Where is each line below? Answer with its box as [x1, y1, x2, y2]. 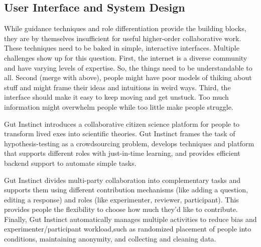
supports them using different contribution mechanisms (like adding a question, [4, 184, 248, 195]
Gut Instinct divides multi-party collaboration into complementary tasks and [4, 174, 241, 185]
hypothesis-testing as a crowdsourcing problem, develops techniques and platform [4, 138, 254, 148]
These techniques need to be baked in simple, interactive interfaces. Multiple [4, 43, 239, 53]
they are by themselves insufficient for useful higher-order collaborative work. [4, 33, 241, 43]
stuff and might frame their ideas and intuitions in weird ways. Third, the [4, 82, 231, 92]
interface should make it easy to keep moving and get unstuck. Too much [4, 92, 229, 102]
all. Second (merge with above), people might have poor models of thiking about [4, 72, 252, 83]
